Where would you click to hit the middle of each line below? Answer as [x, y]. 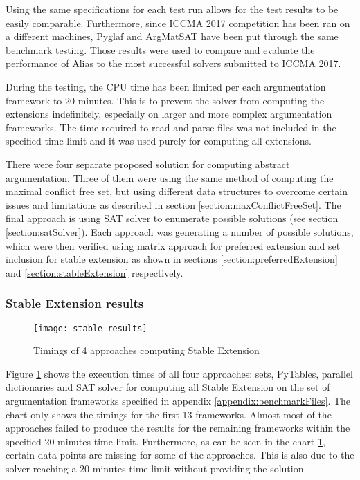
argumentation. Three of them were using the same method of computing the [170, 177]
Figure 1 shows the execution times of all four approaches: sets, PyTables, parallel [179, 373]
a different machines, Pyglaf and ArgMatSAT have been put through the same [172, 36]
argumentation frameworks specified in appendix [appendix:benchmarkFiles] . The [178, 400]
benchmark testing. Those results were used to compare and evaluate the [160, 49]
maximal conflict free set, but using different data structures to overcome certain [177, 191]
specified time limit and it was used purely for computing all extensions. [159, 141]
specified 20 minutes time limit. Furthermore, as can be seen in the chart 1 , [165, 441]
